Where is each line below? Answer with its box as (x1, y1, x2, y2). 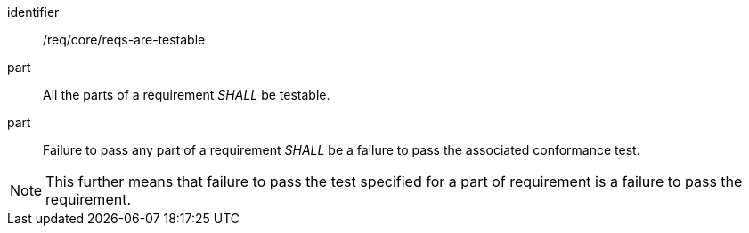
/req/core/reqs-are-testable (43, 32, 206, 47)
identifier (7, 4, 60, 20)
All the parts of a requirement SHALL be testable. (43, 87, 330, 102)
